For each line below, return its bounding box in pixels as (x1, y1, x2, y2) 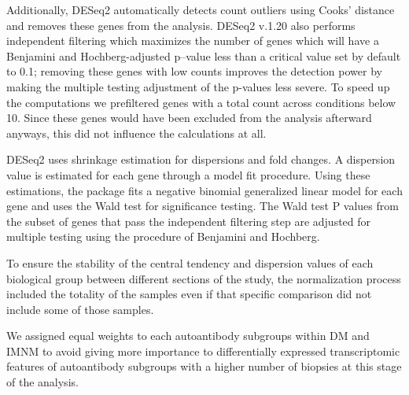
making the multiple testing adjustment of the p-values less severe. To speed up (6, 78, 390, 94)
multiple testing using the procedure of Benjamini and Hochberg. (6, 228, 320, 245)
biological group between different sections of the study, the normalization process (6, 270, 401, 286)
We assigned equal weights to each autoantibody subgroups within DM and (6, 327, 370, 344)
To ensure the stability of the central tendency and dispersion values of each (6, 254, 374, 271)
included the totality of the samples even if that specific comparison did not (6, 286, 372, 302)
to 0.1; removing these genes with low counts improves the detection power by (6, 63, 382, 79)
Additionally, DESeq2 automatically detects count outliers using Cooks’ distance (6, 2, 395, 17)
